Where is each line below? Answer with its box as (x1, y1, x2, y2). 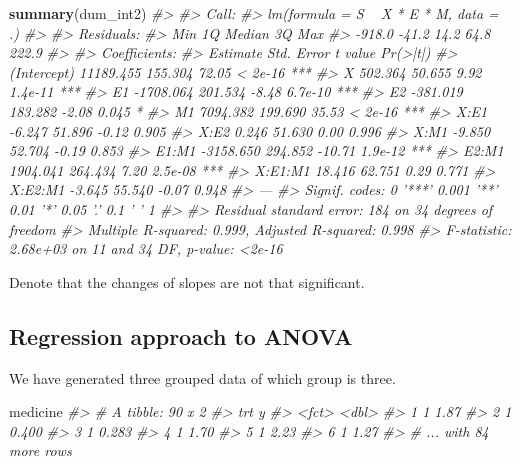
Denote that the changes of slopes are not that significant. (9, 271, 365, 292)
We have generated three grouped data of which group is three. (9, 367, 396, 388)
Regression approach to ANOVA (9, 320, 353, 351)
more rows (9, 440, 72, 461)
